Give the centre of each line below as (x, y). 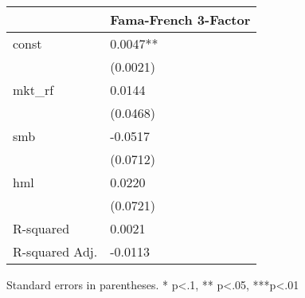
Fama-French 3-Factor (180, 20)
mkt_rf (33, 90)
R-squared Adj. (55, 251)
